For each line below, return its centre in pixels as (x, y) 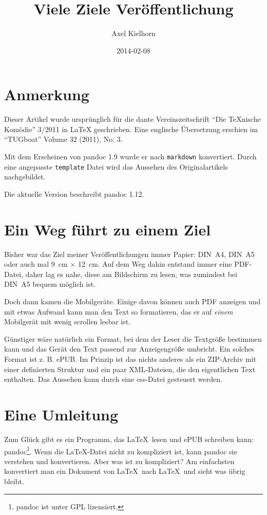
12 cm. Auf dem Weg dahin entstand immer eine (155, 264)
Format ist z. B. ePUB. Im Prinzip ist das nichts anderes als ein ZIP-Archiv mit (130, 359)
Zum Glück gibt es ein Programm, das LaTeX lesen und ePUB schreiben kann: (129, 439)
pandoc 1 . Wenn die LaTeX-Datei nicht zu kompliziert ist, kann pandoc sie (121, 450)
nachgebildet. (25, 177)
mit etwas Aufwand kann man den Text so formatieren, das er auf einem (119, 311)
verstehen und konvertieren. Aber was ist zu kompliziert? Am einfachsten (119, 461)
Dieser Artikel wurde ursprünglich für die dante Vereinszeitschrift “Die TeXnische (132, 119)
